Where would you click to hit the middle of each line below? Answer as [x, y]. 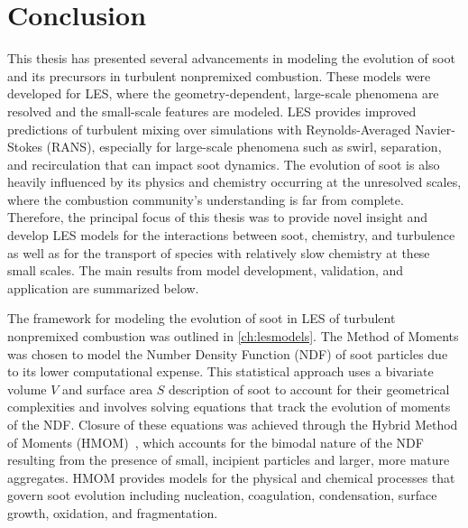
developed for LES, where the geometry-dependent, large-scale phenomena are [223, 93]
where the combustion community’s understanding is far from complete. [206, 199]
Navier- [435, 129]
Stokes [25, 147]
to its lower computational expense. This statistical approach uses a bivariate [220, 371]
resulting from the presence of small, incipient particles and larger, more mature [229, 460]
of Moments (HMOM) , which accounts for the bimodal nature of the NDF [216, 442]
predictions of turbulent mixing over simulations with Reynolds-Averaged [209, 129]
